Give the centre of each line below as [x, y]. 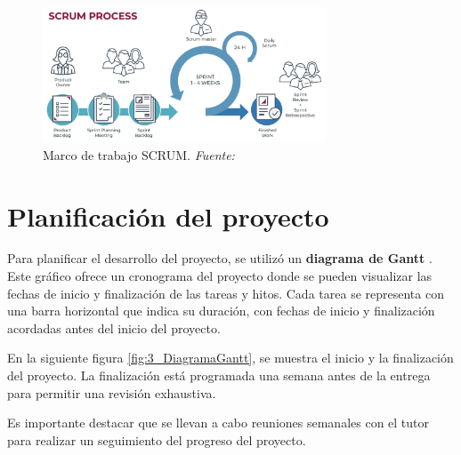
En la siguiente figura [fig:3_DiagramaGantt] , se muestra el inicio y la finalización [230, 358]
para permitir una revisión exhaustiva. [112, 392]
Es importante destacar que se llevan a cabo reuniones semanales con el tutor [218, 423]
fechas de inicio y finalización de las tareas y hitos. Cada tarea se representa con [226, 293]
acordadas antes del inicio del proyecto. [114, 327]
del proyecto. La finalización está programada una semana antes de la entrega [219, 375]
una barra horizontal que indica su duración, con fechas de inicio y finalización [221, 311]
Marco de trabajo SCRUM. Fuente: [139, 154]
